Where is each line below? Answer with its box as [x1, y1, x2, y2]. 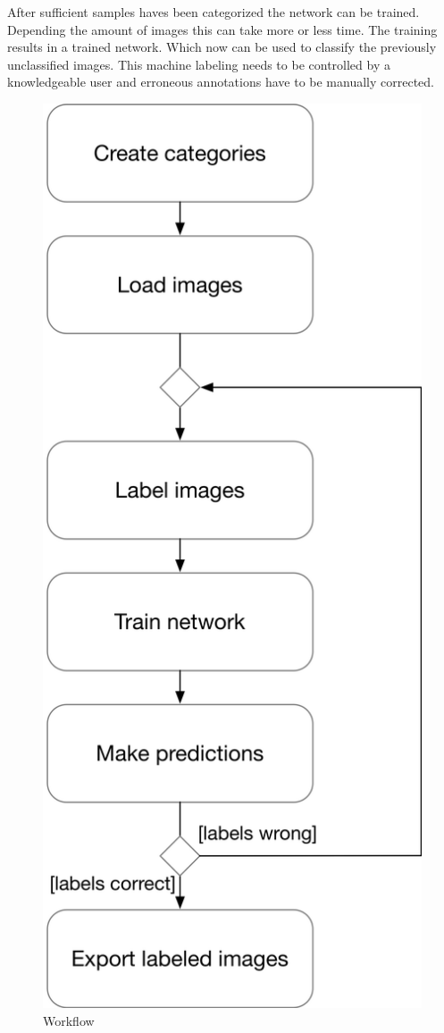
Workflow [43, 1011, 95, 1029]
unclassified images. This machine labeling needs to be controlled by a [7, 55, 390, 73]
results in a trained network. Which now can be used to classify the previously [7, 38, 437, 56]
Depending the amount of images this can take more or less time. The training [7, 20, 438, 38]
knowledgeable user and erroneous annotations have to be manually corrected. [7, 72, 434, 91]
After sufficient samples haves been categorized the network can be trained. [7, 3, 420, 21]
